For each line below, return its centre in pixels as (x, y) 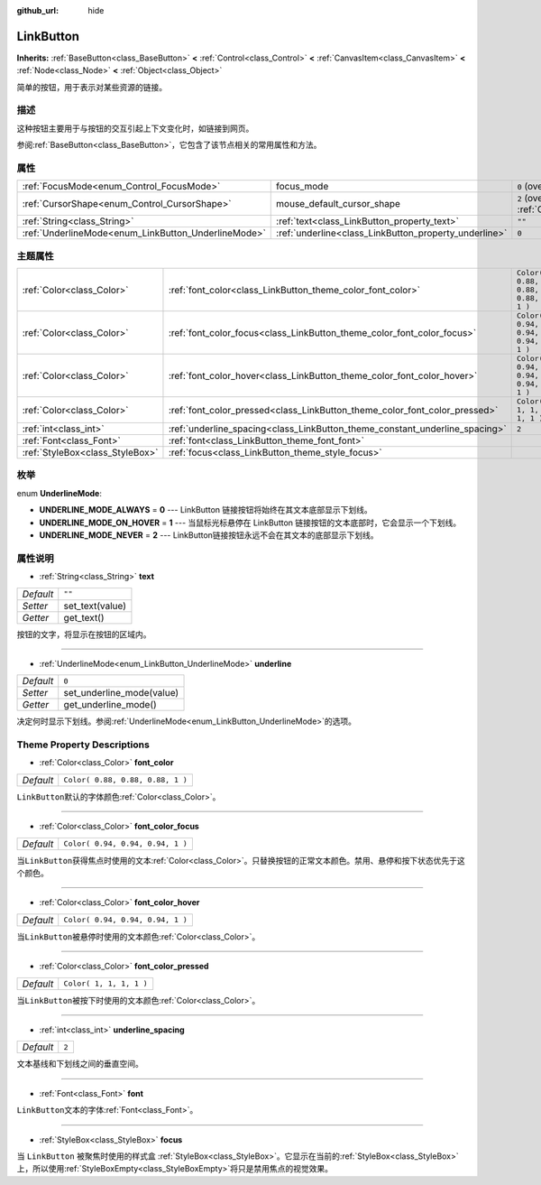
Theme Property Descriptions (83, 745)
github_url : (37, 10)
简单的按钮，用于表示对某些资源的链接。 (92, 87)
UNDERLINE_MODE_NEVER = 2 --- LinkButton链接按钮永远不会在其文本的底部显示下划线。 (209, 535)
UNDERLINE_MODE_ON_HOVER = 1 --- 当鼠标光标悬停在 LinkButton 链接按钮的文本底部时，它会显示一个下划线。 (250, 523)
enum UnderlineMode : (60, 493)
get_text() (84, 617)
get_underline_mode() (110, 705)
